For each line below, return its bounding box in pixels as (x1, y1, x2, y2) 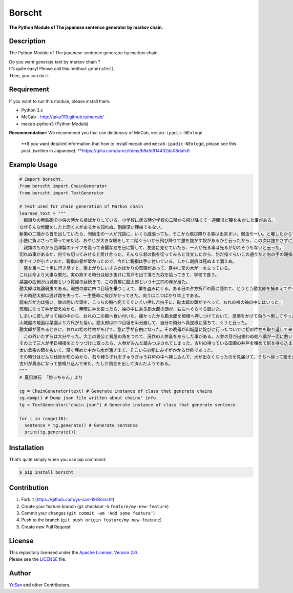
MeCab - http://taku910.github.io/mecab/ (21, 114, 104, 120)
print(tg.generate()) (24, 429, 77, 435)
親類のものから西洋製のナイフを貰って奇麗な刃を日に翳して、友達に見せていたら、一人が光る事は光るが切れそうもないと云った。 (23, 245, 284, 250)
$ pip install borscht (19, 469, 74, 475)
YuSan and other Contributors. (9, 582, 71, 588)
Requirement (9, 85, 50, 94)
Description (9, 37, 46, 45)
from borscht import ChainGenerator (19, 183, 107, 189)
